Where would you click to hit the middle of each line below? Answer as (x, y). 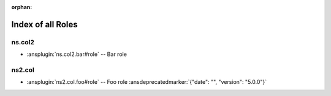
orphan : (22, 7)
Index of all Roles (44, 24)
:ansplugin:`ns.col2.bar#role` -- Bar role (77, 54)
